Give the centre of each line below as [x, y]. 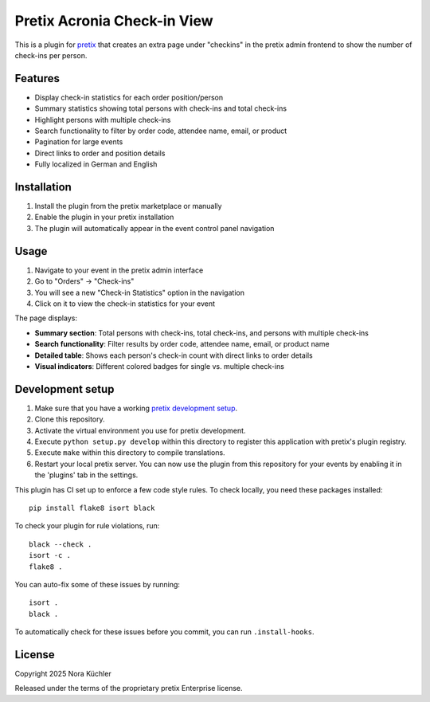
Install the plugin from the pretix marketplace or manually [128, 206]
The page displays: [46, 318]
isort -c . [50, 555]
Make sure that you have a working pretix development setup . [136, 408]
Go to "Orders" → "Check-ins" [84, 281]
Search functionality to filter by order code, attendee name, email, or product [161, 131]
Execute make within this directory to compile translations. [130, 453]
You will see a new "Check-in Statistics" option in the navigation [139, 292]
